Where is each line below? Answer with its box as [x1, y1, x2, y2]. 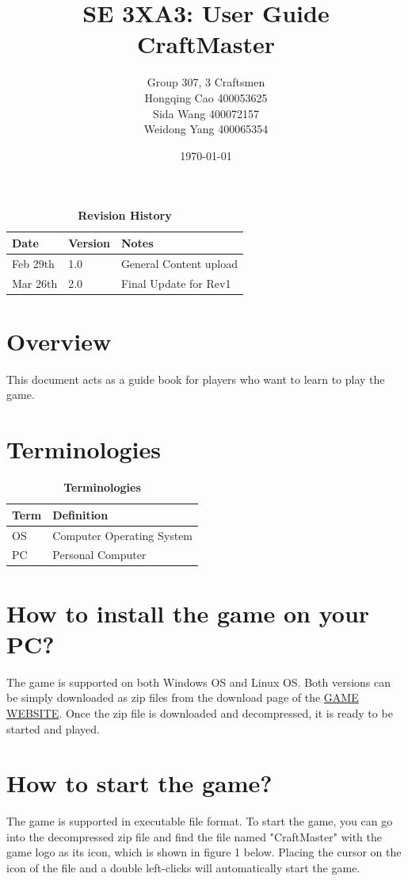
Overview [6, 324, 112, 357]
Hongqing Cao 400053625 [144, 89, 268, 105]
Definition [52, 506, 109, 523]
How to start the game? [6, 767, 273, 799]
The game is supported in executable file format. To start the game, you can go [6, 813, 393, 829]
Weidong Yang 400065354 [143, 121, 269, 137]
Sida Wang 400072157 [153, 105, 259, 121]
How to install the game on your [6, 596, 370, 629]
